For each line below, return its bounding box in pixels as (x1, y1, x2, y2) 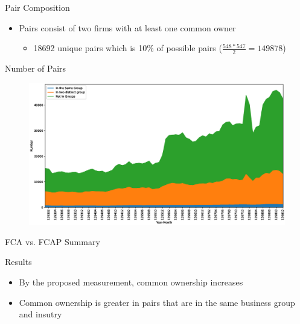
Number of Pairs (5, 62, 66, 75)
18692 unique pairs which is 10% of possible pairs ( (33, 42, 222, 54)
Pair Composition (5, 1, 70, 13)
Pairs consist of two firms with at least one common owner (19, 21, 236, 34)
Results (5, 255, 32, 268)
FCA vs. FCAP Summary (5, 235, 100, 248)
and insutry (19, 308, 62, 320)
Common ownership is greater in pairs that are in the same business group (19, 296, 295, 308)
